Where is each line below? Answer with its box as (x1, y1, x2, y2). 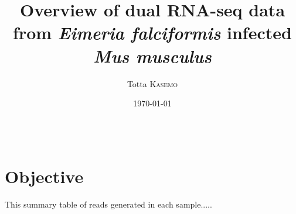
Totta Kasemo (127, 77, 178, 89)
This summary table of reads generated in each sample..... (5, 198, 212, 210)
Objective (5, 164, 84, 188)
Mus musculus (93, 43, 212, 68)
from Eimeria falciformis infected (13, 20, 292, 45)
